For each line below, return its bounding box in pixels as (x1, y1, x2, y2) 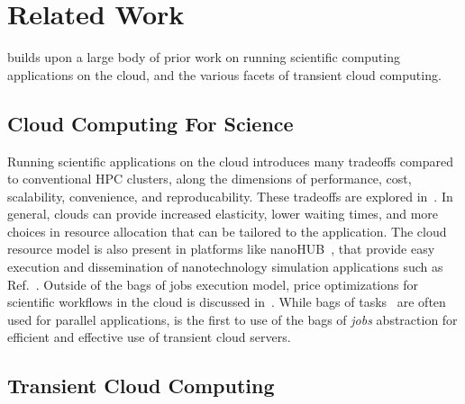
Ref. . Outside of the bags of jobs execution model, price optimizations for (7, 274, 418, 293)
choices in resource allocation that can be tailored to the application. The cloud (7, 221, 447, 240)
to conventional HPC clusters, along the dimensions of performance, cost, (7, 169, 412, 188)
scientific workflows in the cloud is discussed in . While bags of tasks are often (7, 292, 446, 311)
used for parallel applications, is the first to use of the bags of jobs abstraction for (7, 310, 458, 328)
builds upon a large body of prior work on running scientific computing (7, 48, 400, 67)
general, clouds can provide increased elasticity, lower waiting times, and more (7, 204, 439, 223)
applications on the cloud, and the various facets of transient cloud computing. (7, 65, 442, 84)
